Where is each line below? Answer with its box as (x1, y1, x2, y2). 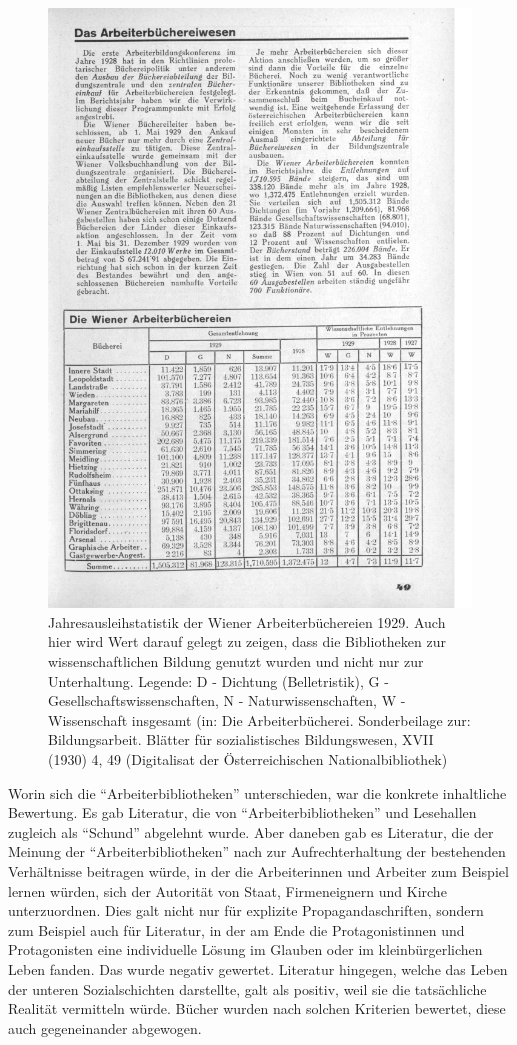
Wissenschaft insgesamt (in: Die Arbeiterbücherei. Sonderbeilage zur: (48, 709, 471, 730)
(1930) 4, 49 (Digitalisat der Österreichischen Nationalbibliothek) (48, 749, 448, 769)
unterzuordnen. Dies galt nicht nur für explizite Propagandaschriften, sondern (8, 900, 484, 921)
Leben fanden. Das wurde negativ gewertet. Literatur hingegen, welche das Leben (8, 958, 508, 979)
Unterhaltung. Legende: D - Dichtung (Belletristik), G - (48, 670, 389, 691)
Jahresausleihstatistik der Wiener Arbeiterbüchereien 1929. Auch (48, 611, 446, 632)
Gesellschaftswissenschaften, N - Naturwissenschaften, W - (48, 690, 406, 711)
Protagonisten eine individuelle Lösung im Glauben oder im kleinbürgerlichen (8, 939, 483, 960)
